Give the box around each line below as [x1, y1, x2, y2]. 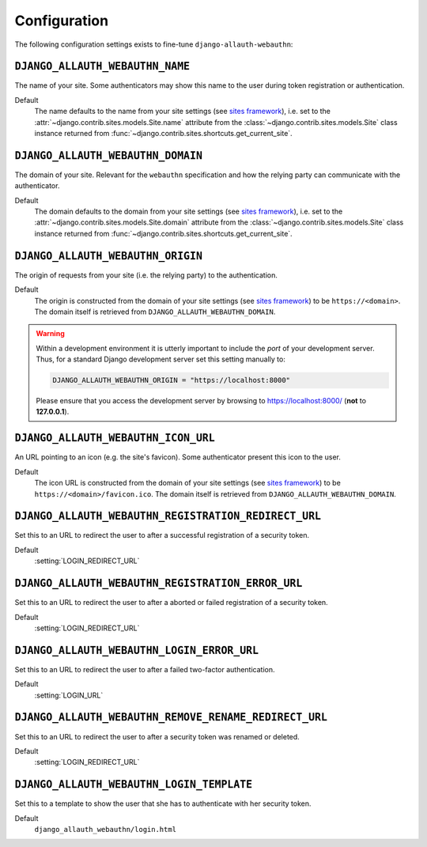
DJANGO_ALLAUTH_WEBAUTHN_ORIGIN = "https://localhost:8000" [52, 376, 291, 385]
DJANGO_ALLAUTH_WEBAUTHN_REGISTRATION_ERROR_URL [14, 577, 303, 590]
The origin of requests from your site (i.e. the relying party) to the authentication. [14, 270, 278, 280]
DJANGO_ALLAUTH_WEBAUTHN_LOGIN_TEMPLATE [14, 778, 253, 791]
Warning [36, 329, 65, 338]
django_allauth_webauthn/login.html [34, 825, 177, 834]
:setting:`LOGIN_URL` [34, 690, 104, 700]
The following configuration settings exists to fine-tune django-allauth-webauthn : [14, 40, 293, 49]
